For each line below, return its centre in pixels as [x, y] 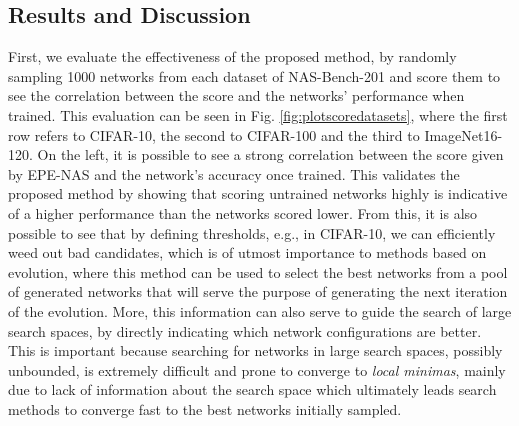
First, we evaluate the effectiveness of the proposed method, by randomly [232, 56]
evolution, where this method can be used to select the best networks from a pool [258, 271]
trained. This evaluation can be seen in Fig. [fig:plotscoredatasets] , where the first [258, 114]
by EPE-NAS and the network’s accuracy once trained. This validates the [234, 173]
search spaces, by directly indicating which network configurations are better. [245, 330]
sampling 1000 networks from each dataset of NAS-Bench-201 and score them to [254, 75]
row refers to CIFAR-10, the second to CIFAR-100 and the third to [214, 134]
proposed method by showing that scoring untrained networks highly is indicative [258, 193]
